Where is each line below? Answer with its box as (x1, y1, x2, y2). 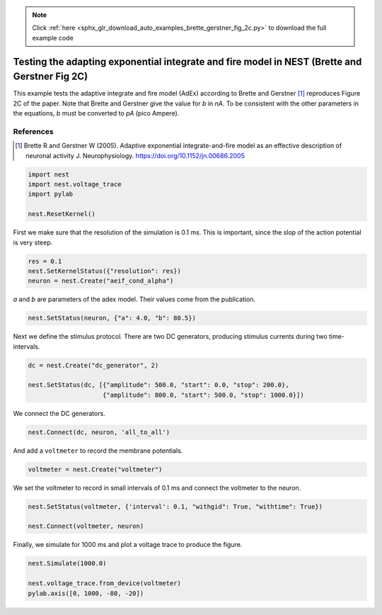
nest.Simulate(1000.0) (28, 560, 107, 568)
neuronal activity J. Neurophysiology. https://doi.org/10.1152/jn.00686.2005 (25, 151, 245, 159)
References (13, 126, 54, 136)
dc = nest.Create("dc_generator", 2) (28, 361, 159, 369)
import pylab (28, 190, 74, 198)
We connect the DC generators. (13, 409, 105, 417)
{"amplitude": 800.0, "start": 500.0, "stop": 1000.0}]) (103, 390, 304, 399)
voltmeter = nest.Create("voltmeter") (28, 465, 163, 473)
